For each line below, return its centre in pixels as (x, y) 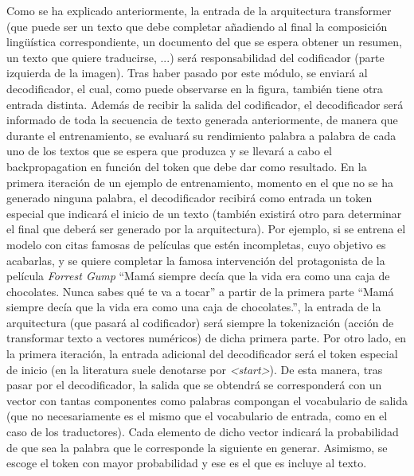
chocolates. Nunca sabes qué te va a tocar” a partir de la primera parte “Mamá (200, 291)
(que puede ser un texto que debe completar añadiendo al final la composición (197, 26)
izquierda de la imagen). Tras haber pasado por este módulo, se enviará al (187, 73)
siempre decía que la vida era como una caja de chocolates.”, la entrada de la (194, 307)
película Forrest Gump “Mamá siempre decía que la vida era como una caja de (198, 276)
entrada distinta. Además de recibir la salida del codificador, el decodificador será (205, 104)
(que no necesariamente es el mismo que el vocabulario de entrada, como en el (197, 416)
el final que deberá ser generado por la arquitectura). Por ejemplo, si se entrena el (206, 229)
